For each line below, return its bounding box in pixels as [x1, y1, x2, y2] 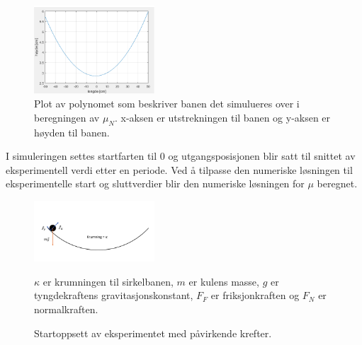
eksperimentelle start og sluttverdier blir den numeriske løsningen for [6, 176, 305, 191]
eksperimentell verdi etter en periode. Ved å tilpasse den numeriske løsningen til [6, 162, 353, 177]
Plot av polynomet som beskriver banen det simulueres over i [34, 96, 300, 111]
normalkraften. [34, 301, 98, 316]
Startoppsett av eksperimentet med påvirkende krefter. [34, 325, 272, 340]
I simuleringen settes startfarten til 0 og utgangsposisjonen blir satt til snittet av [6, 148, 356, 163]
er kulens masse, [188, 274, 259, 288]
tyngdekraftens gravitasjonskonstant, [34, 288, 193, 303]
